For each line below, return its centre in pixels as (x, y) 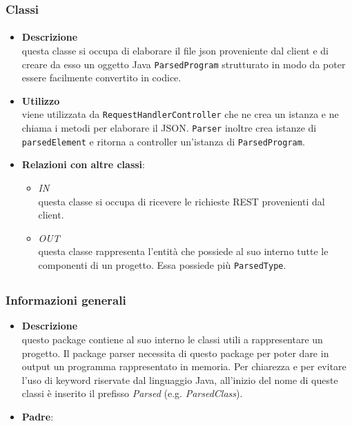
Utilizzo (41, 100)
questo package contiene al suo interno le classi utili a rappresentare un (172, 339)
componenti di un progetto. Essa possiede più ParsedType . (162, 265)
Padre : (38, 416)
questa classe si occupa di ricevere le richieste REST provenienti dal (182, 201)
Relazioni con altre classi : (83, 164)
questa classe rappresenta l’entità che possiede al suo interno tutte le (183, 251)
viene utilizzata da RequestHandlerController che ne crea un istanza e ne (180, 114)
